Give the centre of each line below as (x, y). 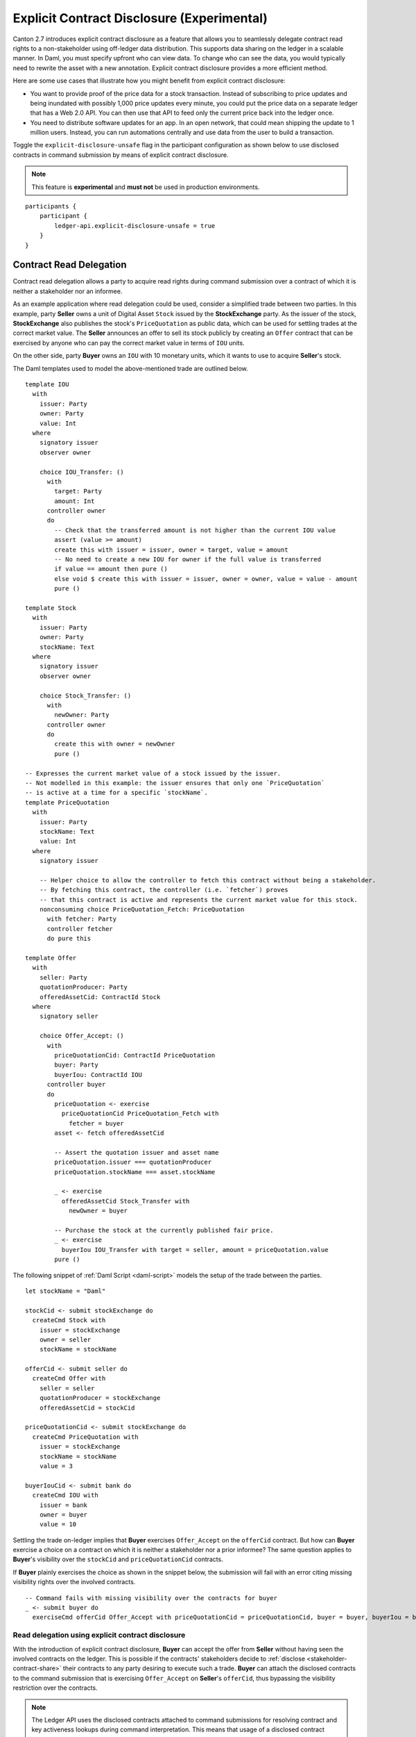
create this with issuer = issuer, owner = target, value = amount (171, 550)
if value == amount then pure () (111, 569)
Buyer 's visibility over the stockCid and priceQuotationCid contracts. (118, 1559)
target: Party (78, 491)
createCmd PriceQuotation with (85, 1437)
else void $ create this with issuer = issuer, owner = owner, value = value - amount (206, 579)
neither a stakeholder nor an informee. (68, 291)
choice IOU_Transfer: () (81, 472)
